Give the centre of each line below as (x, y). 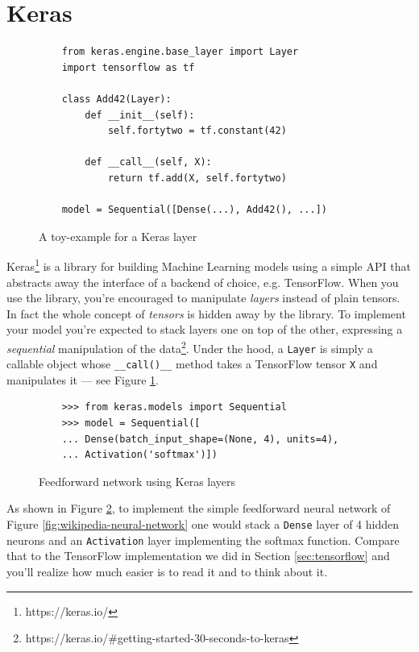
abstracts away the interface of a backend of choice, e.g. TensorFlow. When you (203, 282)
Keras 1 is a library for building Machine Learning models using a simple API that (209, 265)
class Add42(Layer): (116, 99)
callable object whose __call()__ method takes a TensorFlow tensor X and (192, 364)
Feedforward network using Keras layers (137, 481)
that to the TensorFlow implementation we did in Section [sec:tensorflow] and (198, 556)
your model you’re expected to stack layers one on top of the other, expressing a (205, 329)
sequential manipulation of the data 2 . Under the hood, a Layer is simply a (190, 347)
